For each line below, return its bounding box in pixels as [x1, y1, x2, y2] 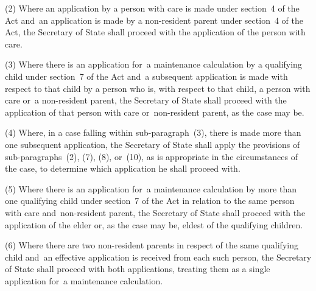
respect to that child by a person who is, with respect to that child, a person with [5, 82, 311, 94]
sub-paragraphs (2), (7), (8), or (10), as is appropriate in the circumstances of [5, 150, 298, 163]
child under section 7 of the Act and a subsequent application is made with [5, 69, 288, 82]
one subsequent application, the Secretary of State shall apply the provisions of [5, 138, 300, 150]
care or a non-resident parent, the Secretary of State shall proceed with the [5, 94, 287, 107]
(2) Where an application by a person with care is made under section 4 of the [5, 2, 300, 14]
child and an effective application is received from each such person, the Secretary [5, 250, 312, 263]
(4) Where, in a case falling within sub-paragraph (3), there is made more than [5, 126, 301, 139]
